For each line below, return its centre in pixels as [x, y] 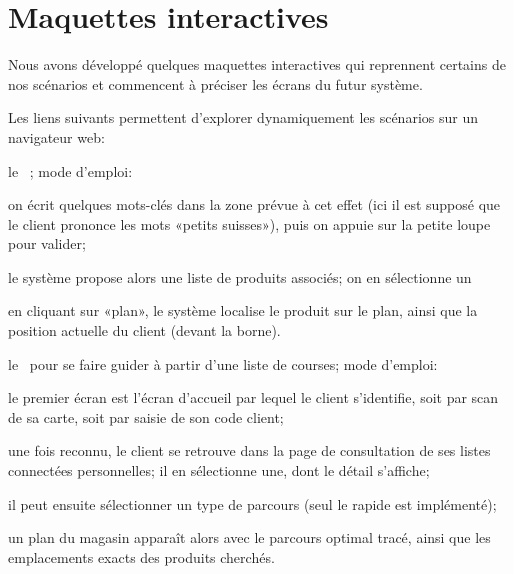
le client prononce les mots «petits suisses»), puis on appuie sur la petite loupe [249, 223]
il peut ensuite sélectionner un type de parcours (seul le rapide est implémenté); [252, 503]
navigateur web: [56, 136]
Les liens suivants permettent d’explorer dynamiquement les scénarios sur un [243, 117]
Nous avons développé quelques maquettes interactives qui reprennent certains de [257, 64]
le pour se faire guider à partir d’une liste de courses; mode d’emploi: [223, 363]
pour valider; [47, 243]
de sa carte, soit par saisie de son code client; [146, 416]
